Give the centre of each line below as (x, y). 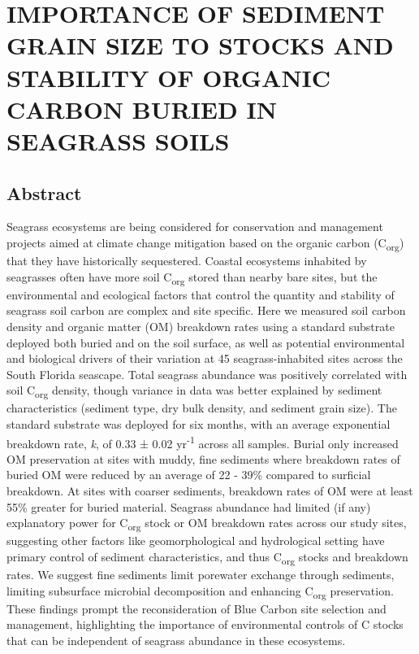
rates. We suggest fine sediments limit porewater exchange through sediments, (201, 575)
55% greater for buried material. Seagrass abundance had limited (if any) (189, 506)
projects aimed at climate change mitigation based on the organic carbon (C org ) (205, 243)
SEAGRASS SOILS (118, 140)
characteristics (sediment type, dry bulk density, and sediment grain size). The (202, 408)
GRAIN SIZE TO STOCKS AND (200, 45)
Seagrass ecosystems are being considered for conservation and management (195, 227)
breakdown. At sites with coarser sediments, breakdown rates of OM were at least (210, 491)
